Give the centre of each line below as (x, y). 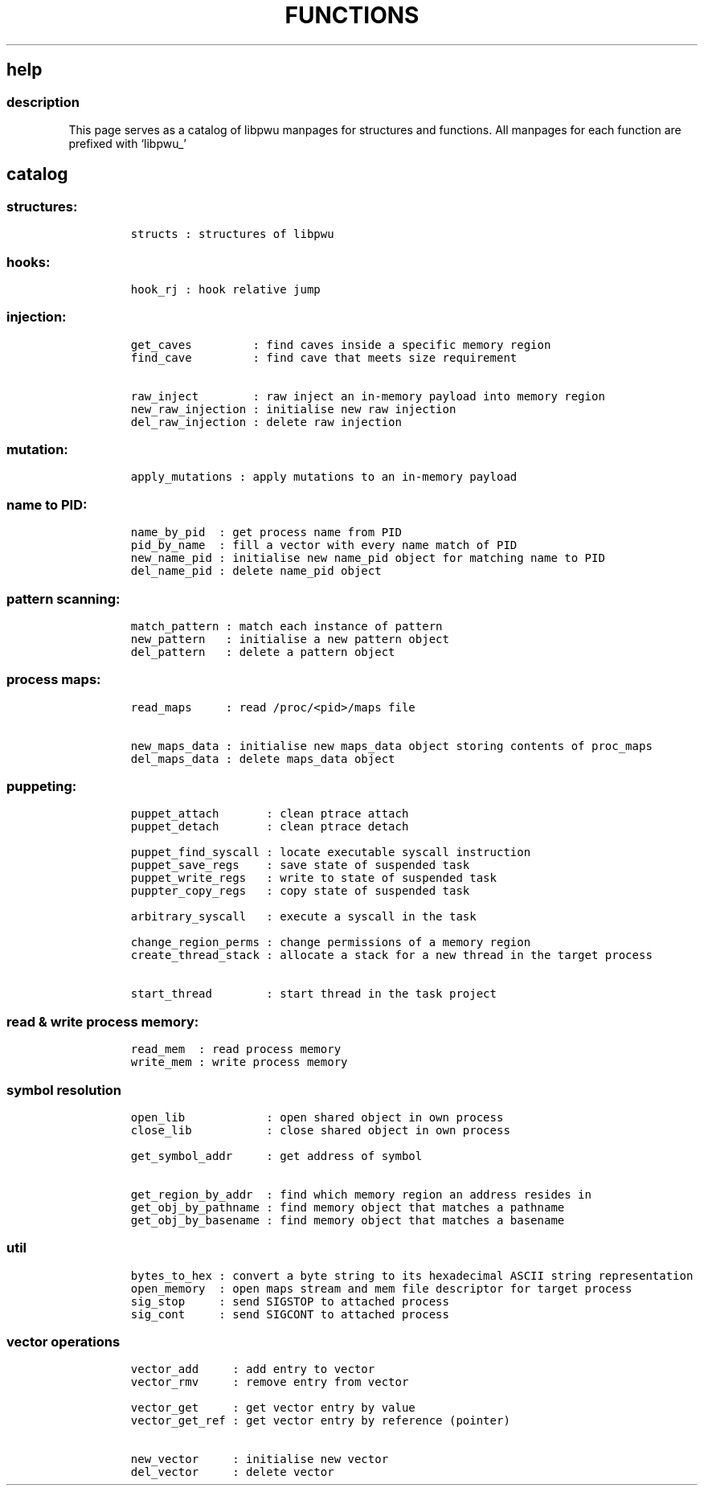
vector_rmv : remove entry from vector (270, 1382)
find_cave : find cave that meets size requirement (324, 357)
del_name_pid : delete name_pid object (256, 571)
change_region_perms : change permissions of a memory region (331, 943)
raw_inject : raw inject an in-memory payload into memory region (368, 396)
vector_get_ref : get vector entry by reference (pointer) (320, 1421)
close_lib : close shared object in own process (320, 1130)
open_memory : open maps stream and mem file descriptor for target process (381, 1288)
